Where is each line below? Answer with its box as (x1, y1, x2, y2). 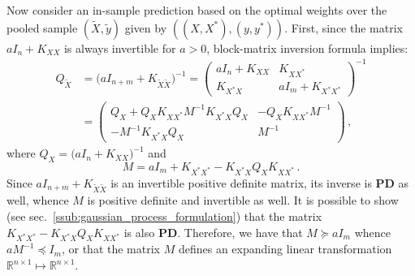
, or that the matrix (61, 240, 160, 257)
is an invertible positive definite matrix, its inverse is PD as (110, 174, 409, 191)
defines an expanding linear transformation (178, 240, 392, 257)
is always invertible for (63, 39, 176, 56)
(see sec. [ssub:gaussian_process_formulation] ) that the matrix (6, 208, 322, 225)
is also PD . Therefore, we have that (123, 223, 303, 240)
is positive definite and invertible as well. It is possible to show (87, 192, 399, 209)
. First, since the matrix (284, 19, 403, 36)
